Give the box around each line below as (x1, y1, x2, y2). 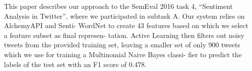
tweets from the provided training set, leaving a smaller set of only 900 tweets (4, 39, 241, 50)
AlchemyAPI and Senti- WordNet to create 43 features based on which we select (4, 20, 249, 31)
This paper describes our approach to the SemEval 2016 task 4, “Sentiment (4, 1, 233, 11)
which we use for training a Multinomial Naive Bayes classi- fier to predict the (4, 49, 242, 59)
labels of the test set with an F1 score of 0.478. (4, 59, 147, 69)
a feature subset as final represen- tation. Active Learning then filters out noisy (4, 30, 245, 40)
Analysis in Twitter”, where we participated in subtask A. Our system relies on (4, 10, 245, 21)
